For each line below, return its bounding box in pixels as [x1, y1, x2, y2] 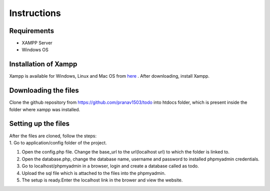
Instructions [9, 8, 61, 19]
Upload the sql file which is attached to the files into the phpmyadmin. [21, 170, 166, 176]
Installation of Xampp [9, 60, 77, 69]
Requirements [9, 27, 54, 35]
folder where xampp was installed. [9, 106, 80, 112]
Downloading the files [9, 86, 79, 95]
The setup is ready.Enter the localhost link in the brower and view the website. [21, 177, 183, 183]
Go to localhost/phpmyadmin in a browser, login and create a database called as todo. [21, 163, 199, 169]
